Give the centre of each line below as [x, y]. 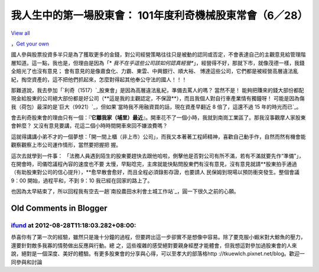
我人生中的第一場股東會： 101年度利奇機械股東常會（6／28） [159, 15]
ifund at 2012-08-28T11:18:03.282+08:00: [74, 225]
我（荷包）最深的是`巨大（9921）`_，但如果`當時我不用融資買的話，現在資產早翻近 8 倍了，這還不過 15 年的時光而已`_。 [156, 107]
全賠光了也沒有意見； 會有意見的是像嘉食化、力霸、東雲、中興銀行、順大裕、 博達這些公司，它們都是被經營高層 [147, 71]
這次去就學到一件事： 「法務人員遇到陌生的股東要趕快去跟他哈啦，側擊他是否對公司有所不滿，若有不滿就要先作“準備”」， [157, 156]
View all [20, 33]
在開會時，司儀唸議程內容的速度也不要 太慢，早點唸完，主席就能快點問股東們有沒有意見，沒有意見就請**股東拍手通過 [154, 164]
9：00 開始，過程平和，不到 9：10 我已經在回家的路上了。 [82, 181]
